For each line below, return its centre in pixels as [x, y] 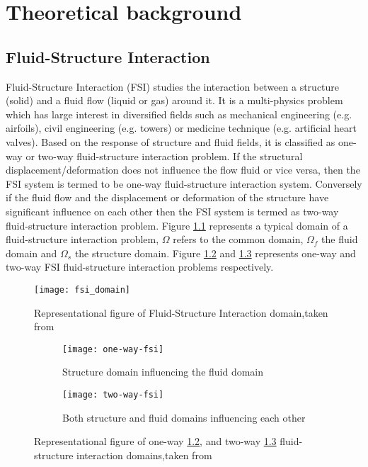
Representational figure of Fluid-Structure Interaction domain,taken [181, 312]
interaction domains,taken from [144, 455]
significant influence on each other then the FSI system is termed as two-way [172, 211]
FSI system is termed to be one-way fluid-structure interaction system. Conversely [184, 183]
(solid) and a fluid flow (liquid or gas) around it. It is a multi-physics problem [174, 100]
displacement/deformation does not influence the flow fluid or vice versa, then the [183, 170]
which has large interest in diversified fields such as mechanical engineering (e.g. [179, 114]
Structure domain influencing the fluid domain [163, 372]
